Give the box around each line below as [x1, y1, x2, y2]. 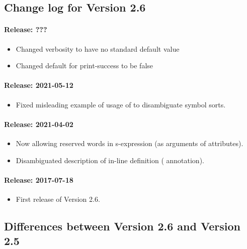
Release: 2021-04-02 [4, 118, 73, 129]
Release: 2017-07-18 [4, 174, 73, 185]
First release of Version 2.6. [16, 193, 100, 204]
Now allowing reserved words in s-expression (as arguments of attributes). [16, 138, 243, 148]
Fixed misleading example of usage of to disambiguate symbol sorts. [16, 99, 226, 109]
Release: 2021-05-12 [4, 80, 73, 90]
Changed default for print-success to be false [16, 60, 153, 71]
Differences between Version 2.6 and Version [4, 218, 240, 233]
